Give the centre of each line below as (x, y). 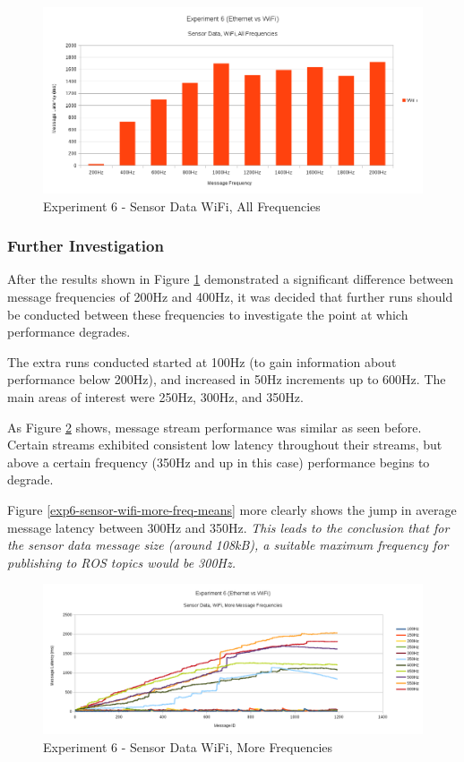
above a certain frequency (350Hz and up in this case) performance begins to (219, 462)
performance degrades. (69, 332)
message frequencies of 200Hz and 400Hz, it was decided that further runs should (230, 297)
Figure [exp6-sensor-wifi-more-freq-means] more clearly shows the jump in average (232, 509)
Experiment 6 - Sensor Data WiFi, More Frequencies (188, 747)
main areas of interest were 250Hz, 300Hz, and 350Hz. (155, 396)
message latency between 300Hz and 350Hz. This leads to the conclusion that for (228, 527)
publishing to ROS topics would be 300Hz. (121, 562)
